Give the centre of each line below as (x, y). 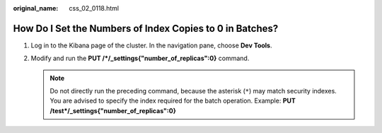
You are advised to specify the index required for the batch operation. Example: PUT (173, 101)
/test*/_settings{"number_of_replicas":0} (113, 110)
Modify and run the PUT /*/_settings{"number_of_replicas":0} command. (140, 58)
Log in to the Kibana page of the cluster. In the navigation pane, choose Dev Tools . (151, 45)
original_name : (36, 8)
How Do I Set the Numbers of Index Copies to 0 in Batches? (146, 28)
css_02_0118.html (94, 8)
